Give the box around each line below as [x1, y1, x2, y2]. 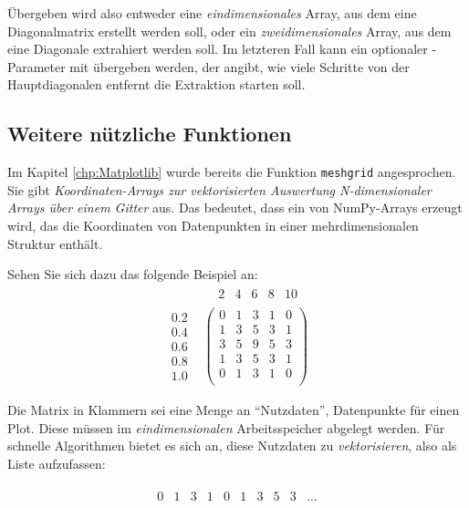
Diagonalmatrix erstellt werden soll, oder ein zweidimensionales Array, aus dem [7, 21, 452, 40]
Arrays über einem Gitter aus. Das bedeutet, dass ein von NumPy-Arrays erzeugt [7, 198, 463, 217]
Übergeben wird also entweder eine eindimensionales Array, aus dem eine [7, 4, 417, 22]
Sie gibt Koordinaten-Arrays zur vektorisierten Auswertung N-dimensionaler [7, 180, 432, 199]
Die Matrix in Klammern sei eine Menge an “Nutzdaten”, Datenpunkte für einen [7, 400, 460, 420]
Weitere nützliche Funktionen [7, 119, 292, 148]
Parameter [7, 57, 66, 76]
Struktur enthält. [7, 233, 103, 253]
